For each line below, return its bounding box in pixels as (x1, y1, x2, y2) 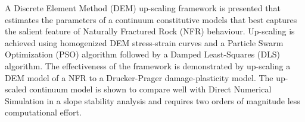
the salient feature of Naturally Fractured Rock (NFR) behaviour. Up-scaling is (5, 25, 295, 37)
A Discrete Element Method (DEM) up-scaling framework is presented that (5, 2, 281, 14)
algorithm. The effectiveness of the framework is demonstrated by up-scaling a (5, 59, 291, 72)
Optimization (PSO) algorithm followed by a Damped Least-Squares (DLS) (5, 48, 281, 60)
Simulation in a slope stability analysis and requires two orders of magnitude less (5, 94, 300, 107)
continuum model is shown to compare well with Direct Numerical (29, 83, 272, 95)
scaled (5, 83, 27, 95)
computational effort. (5, 106, 82, 118)
